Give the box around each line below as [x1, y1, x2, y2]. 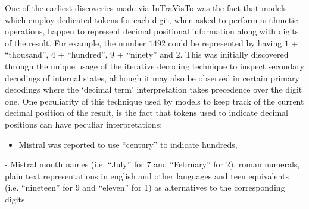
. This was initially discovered [180, 48, 289, 61]
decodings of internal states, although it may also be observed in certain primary [5, 71, 299, 84]
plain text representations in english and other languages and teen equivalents [5, 169, 289, 182]
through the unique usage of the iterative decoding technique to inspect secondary [5, 59, 305, 72]
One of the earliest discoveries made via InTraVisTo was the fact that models [5, 2, 287, 14]
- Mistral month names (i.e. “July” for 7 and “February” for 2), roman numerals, [5, 158, 300, 170]
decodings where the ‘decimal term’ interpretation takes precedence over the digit [5, 83, 302, 96]
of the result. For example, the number [5, 36, 146, 49]
